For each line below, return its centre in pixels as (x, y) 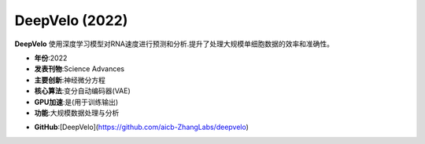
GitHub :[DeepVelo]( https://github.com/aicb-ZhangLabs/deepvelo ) (142, 127)
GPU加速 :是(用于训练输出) (76, 102)
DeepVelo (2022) (71, 20)
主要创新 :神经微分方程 (70, 80)
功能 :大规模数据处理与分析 (77, 113)
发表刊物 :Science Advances (79, 69)
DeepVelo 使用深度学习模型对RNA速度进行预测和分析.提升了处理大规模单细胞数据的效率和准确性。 (174, 44)
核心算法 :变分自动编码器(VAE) (83, 91)
